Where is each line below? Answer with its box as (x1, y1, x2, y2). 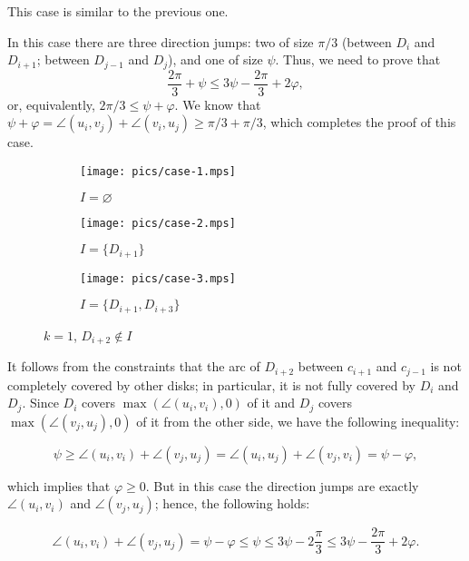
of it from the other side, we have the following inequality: (136, 411, 460, 430)
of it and (247, 393, 296, 412)
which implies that (7, 476, 111, 495)
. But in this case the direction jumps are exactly (145, 476, 419, 495)
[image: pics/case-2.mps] (80, 216, 236, 230)
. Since (22, 393, 59, 412)
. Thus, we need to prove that (275, 50, 441, 69)
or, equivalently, (7, 94, 95, 113)
